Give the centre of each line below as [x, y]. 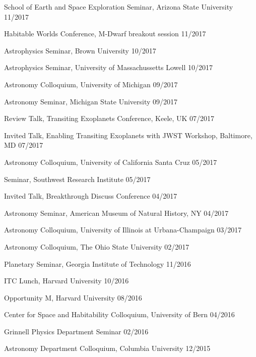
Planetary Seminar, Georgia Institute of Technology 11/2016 [98, 263]
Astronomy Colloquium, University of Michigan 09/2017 [91, 84]
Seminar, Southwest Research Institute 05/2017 [77, 179]
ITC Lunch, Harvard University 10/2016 [67, 281]
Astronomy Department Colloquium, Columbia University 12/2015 [107, 348]
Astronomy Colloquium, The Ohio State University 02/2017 [97, 246]
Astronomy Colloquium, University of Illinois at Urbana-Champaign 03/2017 [123, 230]
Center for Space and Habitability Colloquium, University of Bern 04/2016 [119, 314]
